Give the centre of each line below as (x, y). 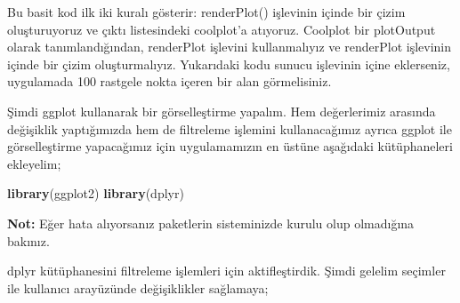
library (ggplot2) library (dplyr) (96, 193)
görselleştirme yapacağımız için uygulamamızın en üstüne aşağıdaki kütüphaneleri (230, 146)
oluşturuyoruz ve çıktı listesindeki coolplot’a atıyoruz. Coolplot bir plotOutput (222, 29)
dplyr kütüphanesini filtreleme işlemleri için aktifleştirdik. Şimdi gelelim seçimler (226, 271)
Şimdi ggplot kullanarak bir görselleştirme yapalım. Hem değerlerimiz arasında (222, 111)
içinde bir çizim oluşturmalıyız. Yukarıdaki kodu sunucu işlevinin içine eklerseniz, (229, 64)
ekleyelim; (34, 163)
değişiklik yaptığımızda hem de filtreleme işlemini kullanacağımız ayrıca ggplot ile (230, 128)
